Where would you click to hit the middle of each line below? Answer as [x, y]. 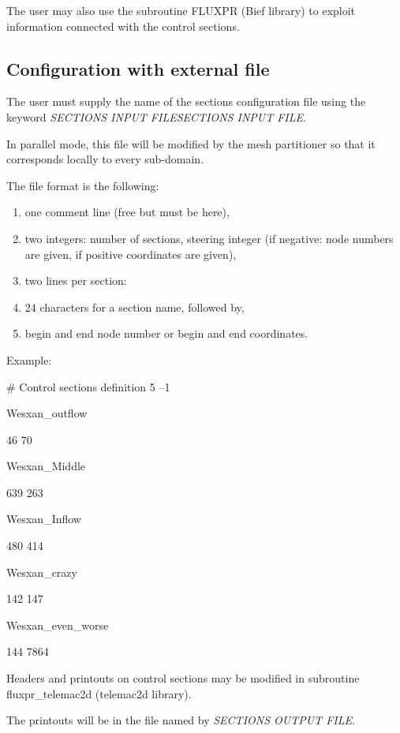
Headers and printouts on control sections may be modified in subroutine [183, 678]
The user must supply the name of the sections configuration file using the [186, 101]
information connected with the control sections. [123, 26]
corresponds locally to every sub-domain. [105, 159]
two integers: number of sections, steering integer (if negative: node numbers [209, 238]
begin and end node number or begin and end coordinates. [166, 333]
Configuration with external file [138, 68]
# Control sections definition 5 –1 [88, 386]
